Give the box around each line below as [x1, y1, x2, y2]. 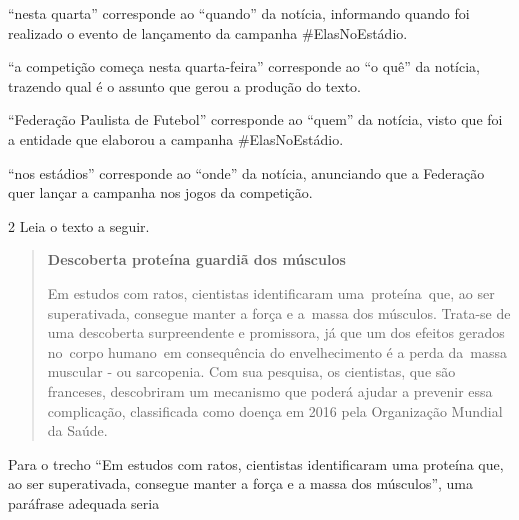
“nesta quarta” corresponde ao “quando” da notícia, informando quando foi [8, 3, 470, 23]
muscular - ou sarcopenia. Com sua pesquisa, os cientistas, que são [47, 361, 456, 382]
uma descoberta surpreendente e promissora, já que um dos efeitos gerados [47, 322, 505, 343]
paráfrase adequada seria [8, 492, 160, 513]
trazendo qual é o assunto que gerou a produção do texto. [8, 75, 361, 96]
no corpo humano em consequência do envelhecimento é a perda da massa [47, 341, 507, 362]
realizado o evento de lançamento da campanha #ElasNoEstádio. [8, 22, 408, 43]
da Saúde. [47, 420, 108, 441]
